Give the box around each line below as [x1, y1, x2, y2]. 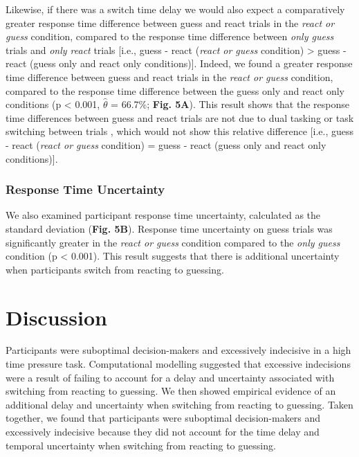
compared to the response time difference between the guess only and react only [6, 83, 345, 98]
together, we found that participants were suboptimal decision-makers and [6, 411, 321, 425]
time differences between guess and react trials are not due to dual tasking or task [6, 110, 354, 125]
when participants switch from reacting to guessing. [6, 262, 224, 276]
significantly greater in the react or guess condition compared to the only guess [6, 235, 340, 249]
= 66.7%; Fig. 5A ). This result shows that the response [111, 97, 350, 111]
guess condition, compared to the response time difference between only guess [6, 29, 334, 44]
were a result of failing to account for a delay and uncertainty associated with [6, 370, 335, 384]
